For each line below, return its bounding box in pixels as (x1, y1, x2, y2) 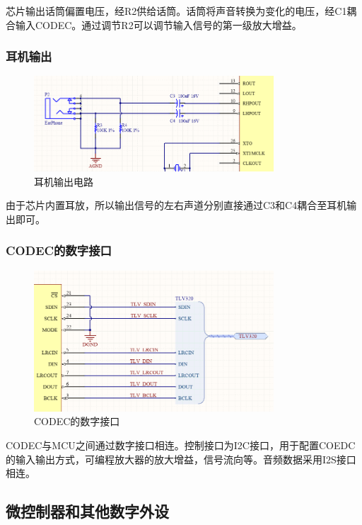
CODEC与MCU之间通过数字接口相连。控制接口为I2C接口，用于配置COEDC (6, 438, 356, 452)
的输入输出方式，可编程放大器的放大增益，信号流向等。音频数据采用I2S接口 (6, 451, 356, 466)
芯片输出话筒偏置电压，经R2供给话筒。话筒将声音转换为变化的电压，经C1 (6, 4, 347, 18)
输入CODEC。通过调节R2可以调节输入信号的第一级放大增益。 (15, 17, 302, 32)
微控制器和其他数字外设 (6, 500, 169, 522)
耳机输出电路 (34, 174, 93, 188)
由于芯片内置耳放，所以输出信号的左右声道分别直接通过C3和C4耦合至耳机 (6, 198, 347, 213)
